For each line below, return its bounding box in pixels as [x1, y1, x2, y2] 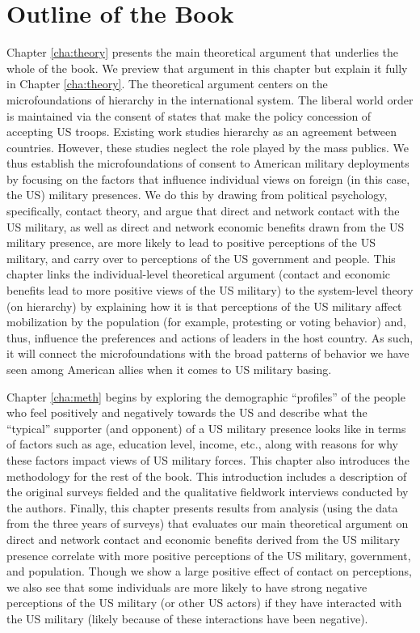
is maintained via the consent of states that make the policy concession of [6, 107, 372, 124]
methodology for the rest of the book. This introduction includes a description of [6, 467, 407, 484]
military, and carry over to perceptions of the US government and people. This [6, 249, 396, 266]
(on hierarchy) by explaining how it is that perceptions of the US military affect [6, 297, 402, 314]
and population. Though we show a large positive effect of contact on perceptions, [6, 563, 412, 580]
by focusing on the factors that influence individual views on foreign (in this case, [6, 170, 410, 187]
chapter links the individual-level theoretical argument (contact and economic [6, 266, 391, 283]
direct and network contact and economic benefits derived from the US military [6, 530, 401, 547]
